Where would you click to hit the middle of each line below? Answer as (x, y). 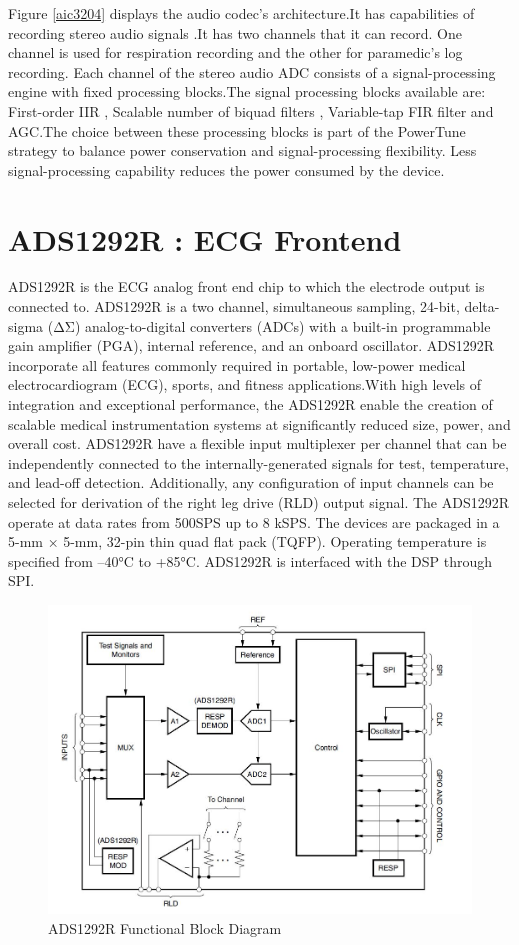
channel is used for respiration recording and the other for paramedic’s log (235, 52)
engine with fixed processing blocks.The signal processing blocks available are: (247, 91)
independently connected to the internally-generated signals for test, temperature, (258, 462)
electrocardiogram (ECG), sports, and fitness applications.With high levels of (245, 384)
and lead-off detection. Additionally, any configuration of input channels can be (251, 482)
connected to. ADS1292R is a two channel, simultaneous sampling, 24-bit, (234, 306)
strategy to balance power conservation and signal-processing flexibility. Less (242, 150)
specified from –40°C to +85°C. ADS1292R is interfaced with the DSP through (250, 560)
